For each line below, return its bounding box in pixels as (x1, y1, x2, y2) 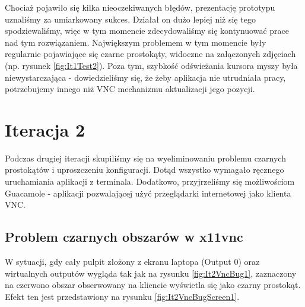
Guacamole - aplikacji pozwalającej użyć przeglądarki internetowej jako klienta (5, 186, 291, 199)
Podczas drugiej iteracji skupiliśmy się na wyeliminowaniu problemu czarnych (5, 151, 286, 164)
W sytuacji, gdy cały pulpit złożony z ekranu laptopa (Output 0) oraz (5, 255, 260, 268)
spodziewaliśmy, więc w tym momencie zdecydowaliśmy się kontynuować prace (5, 24, 289, 37)
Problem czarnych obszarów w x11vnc (5, 227, 243, 246)
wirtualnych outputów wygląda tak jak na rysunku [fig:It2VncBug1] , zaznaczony (5, 267, 297, 279)
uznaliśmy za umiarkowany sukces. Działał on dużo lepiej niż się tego (5, 12, 256, 25)
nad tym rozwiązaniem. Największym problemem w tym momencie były (5, 36, 266, 48)
